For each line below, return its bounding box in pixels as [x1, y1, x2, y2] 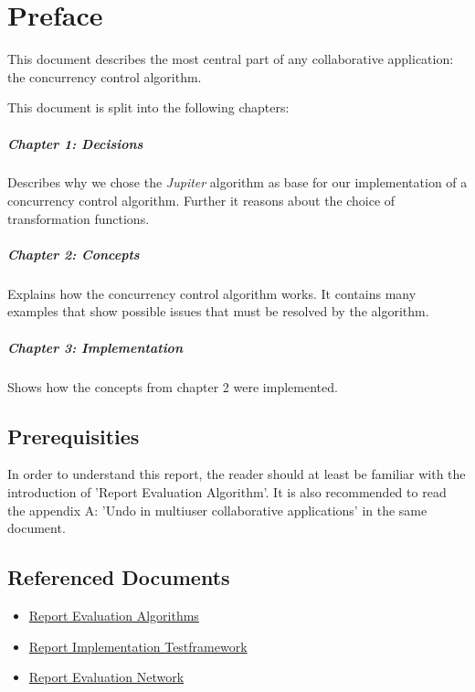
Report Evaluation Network [28, 667, 185, 687]
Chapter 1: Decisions [7, 133, 143, 153]
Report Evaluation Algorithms [28, 605, 199, 624]
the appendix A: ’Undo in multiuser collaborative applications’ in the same [7, 500, 427, 519]
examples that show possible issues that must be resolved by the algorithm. [7, 302, 429, 321]
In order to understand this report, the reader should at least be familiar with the [7, 464, 466, 484]
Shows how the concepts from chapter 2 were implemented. [7, 377, 338, 396]
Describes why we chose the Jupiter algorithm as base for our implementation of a [7, 173, 468, 192]
